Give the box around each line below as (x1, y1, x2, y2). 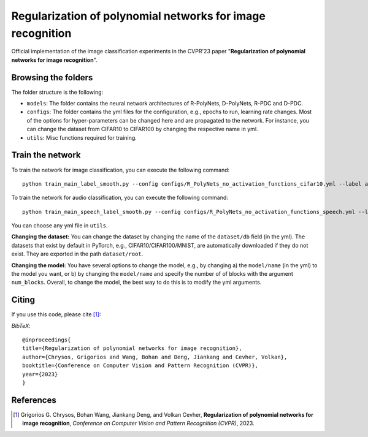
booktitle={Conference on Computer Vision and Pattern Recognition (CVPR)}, (22, 362, 259, 369)
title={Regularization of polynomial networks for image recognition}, (22, 345, 242, 352)
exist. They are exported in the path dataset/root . (11, 250, 144, 257)
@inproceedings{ (22, 336, 71, 343)
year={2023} (22, 371, 58, 378)
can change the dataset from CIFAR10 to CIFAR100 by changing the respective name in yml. (26, 126, 258, 133)
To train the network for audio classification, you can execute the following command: (11, 194, 228, 202)
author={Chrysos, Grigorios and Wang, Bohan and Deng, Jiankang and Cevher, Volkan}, (22, 353, 288, 360)
